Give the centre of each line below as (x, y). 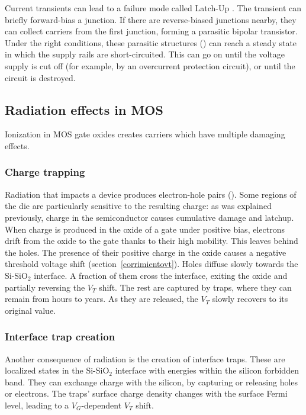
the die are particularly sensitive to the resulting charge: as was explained (138, 206)
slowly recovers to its (250, 299)
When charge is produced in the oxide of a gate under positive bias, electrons (145, 229)
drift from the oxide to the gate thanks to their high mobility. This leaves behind (152, 241)
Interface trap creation (60, 337)
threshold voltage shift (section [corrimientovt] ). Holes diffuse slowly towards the (152, 264)
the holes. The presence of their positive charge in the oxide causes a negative (146, 252)
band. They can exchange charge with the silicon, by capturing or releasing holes (152, 382)
